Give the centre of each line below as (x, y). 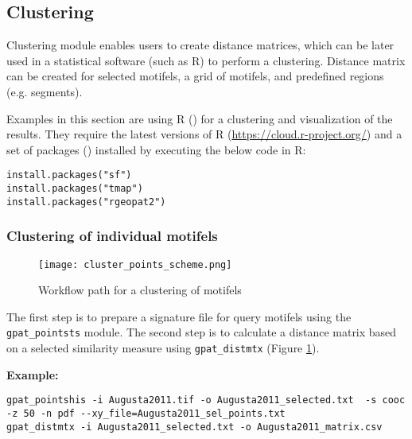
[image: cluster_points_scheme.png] (135, 264)
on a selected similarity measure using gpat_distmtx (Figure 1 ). (163, 348)
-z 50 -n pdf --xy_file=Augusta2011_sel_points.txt (146, 413)
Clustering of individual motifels (112, 236)
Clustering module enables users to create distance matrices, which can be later (200, 45)
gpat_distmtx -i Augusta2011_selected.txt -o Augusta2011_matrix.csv (194, 427)
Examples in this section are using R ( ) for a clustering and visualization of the (200, 118)
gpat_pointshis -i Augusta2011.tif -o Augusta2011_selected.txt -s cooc (206, 400)
